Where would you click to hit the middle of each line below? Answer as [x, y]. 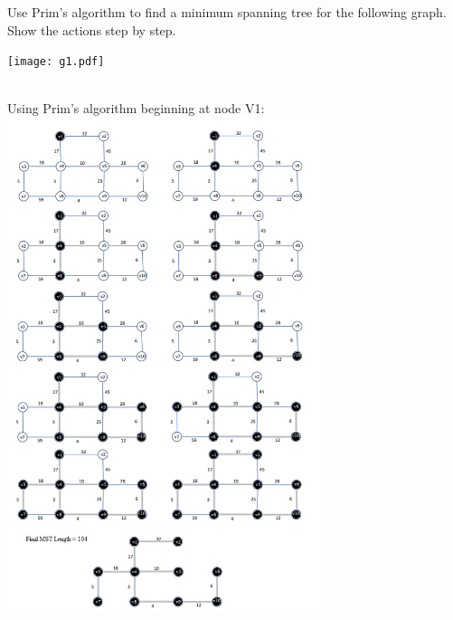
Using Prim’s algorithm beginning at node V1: [136, 108]
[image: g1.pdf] [56, 62]
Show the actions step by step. [92, 29]
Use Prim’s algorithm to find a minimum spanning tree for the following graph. [227, 12]
